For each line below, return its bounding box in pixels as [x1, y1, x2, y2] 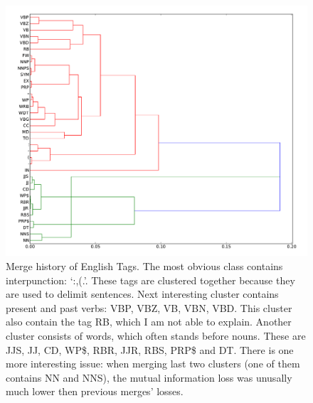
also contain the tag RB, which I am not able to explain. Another [6, 314, 292, 329]
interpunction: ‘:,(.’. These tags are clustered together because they [6, 272, 295, 287]
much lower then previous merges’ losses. [6, 384, 184, 399]
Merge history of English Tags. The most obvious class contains [6, 258, 283, 273]
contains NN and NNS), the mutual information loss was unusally [6, 370, 292, 385]
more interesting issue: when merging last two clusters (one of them [6, 356, 300, 371]
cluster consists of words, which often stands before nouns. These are [6, 328, 306, 343]
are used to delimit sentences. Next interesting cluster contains [6, 286, 279, 301]
